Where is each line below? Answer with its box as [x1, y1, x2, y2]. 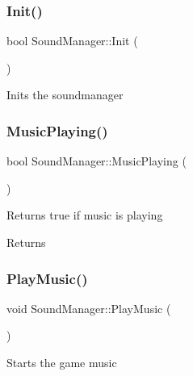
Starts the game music [6, 354, 117, 370]
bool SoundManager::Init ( [6, 32, 138, 49]
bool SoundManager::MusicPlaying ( [6, 152, 187, 169]
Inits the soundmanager [6, 86, 124, 103]
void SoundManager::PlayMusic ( [6, 299, 171, 316]
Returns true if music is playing [6, 207, 163, 224]
